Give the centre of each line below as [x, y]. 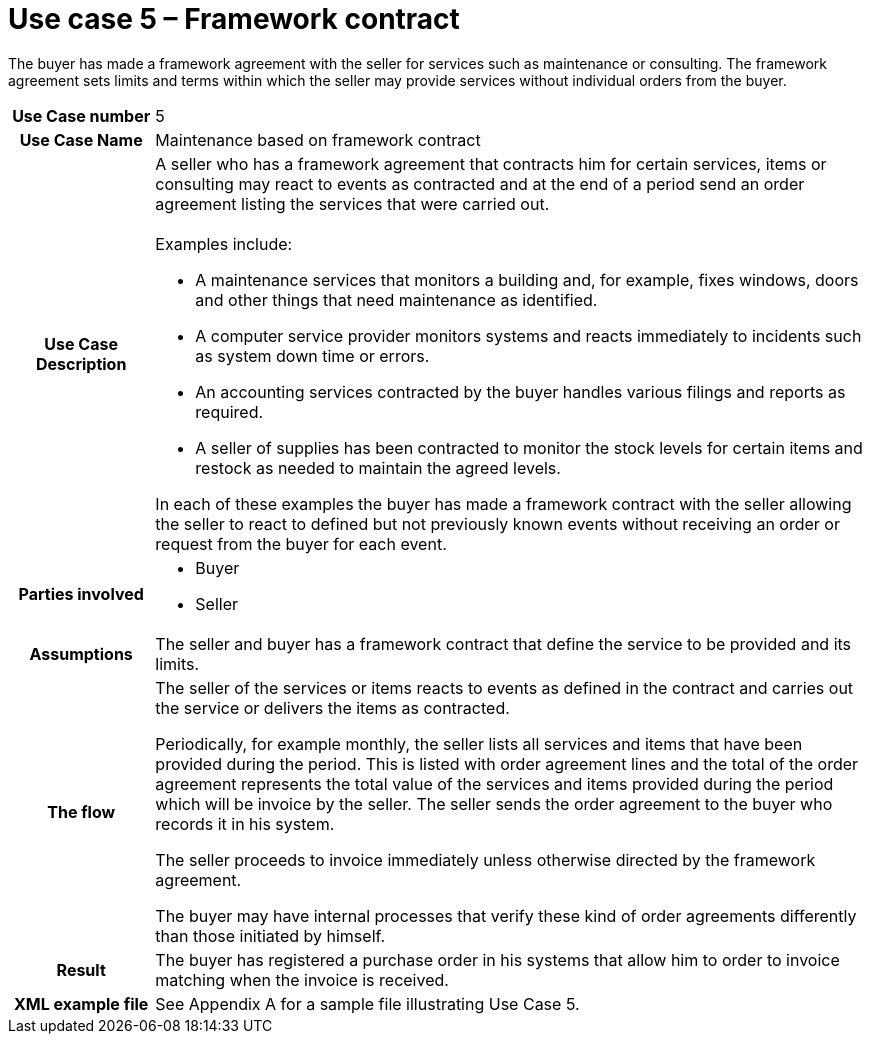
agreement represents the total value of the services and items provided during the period [494, 783]
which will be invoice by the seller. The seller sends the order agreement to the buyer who [494, 803]
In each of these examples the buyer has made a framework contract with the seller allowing [503, 503]
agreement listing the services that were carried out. [352, 203]
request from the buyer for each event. [301, 543]
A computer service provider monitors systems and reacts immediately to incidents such [528, 335]
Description [81, 363]
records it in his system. [245, 823]
